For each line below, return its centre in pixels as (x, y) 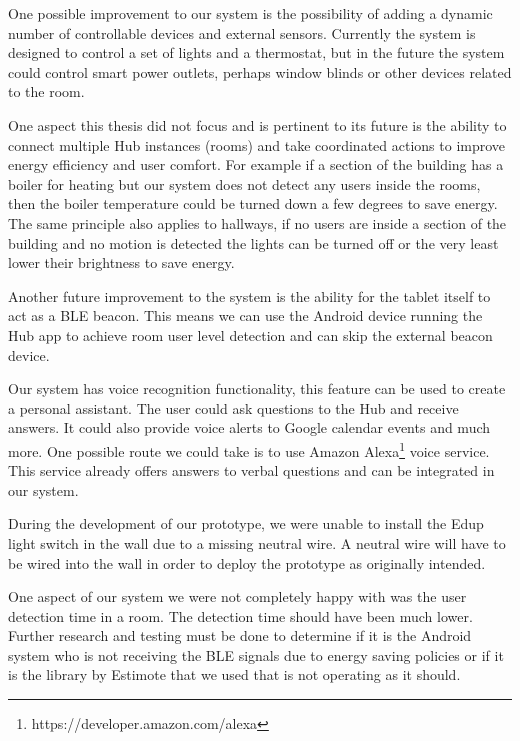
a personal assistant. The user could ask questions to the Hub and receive (233, 407)
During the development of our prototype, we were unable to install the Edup (246, 523)
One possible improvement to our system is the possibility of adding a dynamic (250, 13)
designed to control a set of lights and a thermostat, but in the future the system (256, 52)
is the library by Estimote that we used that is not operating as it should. (234, 674)
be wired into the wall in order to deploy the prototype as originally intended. (247, 562)
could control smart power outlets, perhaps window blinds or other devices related (260, 71)
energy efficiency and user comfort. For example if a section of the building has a (256, 164)
